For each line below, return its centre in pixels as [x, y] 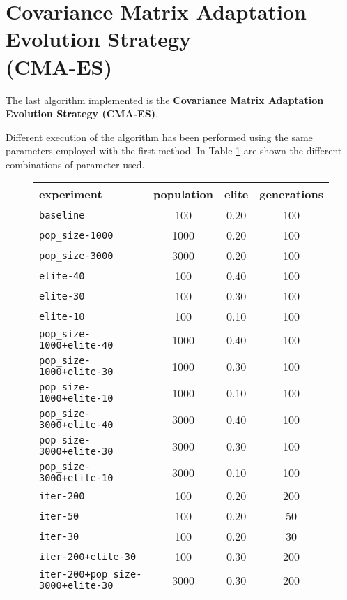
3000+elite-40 [76, 425]
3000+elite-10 [76, 478]
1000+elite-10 [76, 398]
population [183, 194]
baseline [62, 215]
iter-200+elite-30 [88, 556]
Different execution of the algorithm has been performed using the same [159, 137]
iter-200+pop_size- [91, 575]
